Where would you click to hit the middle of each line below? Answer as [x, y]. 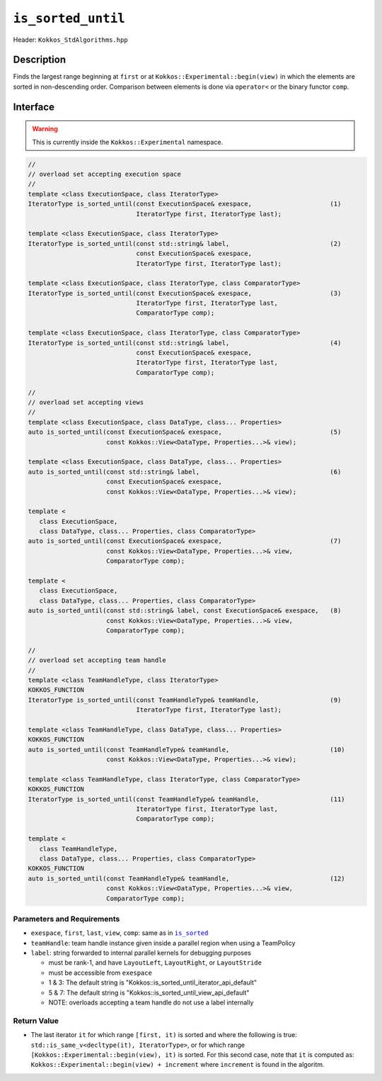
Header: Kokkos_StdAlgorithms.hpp [70, 40]
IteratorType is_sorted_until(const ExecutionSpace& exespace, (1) [185, 204]
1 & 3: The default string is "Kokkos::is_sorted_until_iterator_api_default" [153, 982]
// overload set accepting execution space [105, 174]
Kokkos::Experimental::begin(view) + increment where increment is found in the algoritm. [178, 1065]
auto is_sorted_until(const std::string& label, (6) [185, 472]
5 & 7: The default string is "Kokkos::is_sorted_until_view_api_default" [149, 992]
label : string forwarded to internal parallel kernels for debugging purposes [141, 953]
